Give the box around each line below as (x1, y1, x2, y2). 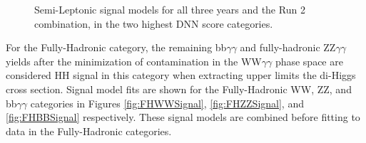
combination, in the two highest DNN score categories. (34, 16, 273, 31)
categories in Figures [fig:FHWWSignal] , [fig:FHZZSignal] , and (30, 95, 304, 110)
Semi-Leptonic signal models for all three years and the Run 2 (34, 2, 305, 16)
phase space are (275, 53, 343, 68)
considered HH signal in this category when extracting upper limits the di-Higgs (6, 68, 356, 83)
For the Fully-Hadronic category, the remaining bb (6, 40, 227, 55)
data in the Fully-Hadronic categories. (6, 123, 172, 138)
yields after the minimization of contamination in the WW (6, 53, 262, 68)
